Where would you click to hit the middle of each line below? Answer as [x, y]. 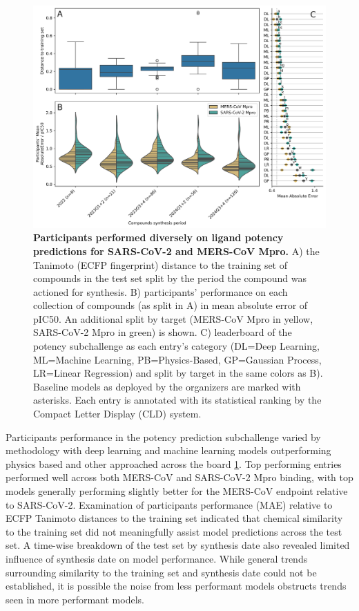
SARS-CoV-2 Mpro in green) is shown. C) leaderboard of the [163, 332]
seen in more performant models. [75, 599]
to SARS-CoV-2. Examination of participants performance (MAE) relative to [169, 504]
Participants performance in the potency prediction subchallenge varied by [163, 436]
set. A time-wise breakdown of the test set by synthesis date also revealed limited [178, 545]
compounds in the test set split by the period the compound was [170, 278]
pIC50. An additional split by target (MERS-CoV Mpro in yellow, [173, 318]
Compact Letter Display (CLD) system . [117, 414]
